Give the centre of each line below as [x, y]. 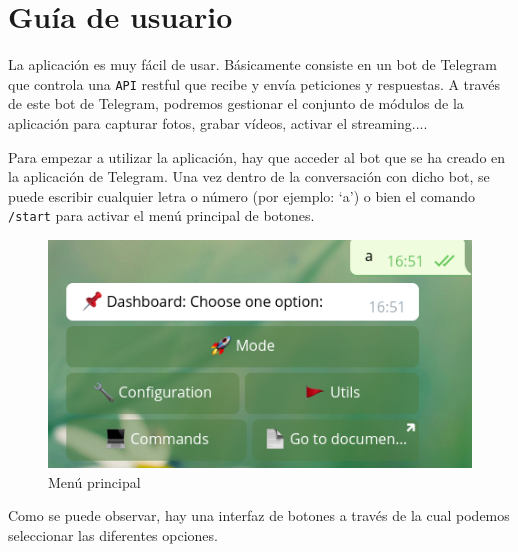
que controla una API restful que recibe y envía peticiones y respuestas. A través [254, 83]
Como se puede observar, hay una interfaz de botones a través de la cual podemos [259, 515]
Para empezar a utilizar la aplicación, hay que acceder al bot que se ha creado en [257, 156]
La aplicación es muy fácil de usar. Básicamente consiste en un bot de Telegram [252, 64]
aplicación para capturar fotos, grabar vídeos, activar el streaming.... [218, 122]
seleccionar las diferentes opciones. [113, 534]
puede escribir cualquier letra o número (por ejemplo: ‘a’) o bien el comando [241, 195]
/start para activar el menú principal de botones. [161, 215]
